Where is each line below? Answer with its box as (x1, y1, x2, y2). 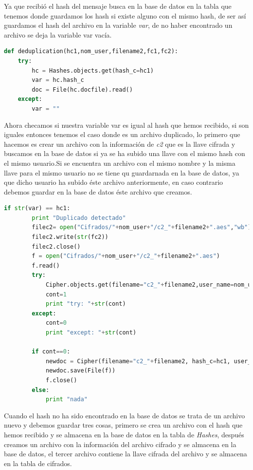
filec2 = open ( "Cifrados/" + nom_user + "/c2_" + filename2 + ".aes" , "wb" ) (32, 224, 252, 231)
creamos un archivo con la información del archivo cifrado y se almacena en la (4, 439, 236, 449)
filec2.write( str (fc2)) (32, 234, 108, 241)
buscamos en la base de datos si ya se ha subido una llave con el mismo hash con (4, 148, 245, 158)
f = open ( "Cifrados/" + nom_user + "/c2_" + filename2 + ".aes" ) (32, 253, 220, 260)
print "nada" (45, 396, 88, 403)
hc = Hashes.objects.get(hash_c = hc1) (32, 67, 154, 74)
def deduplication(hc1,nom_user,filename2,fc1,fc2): (4, 48, 178, 55)
